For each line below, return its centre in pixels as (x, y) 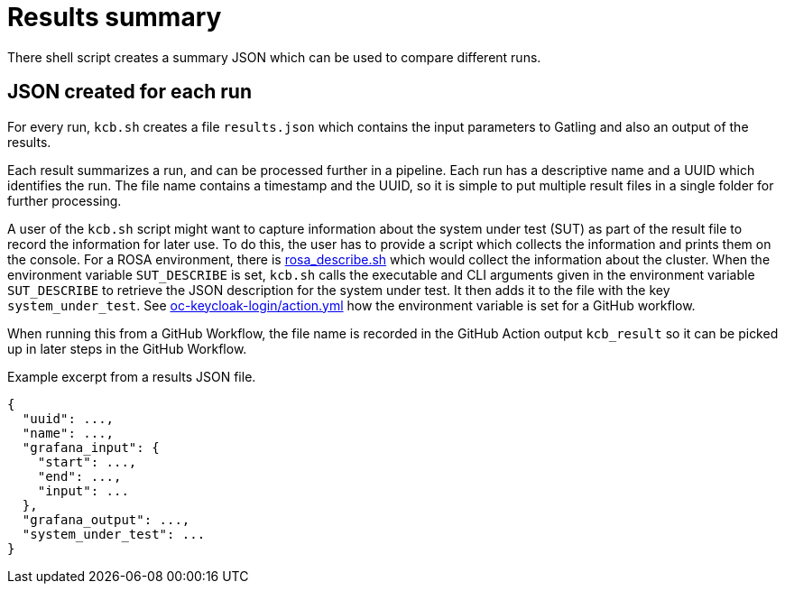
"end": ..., (79, 476)
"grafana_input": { (91, 447)
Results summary (115, 17)
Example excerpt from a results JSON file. (132, 376)
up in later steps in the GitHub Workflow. (127, 348)
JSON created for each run (130, 92)
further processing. (65, 200)
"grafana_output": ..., (106, 519)
